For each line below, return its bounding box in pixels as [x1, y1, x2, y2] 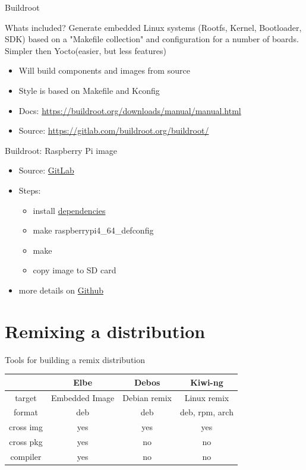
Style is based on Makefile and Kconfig [18, 84, 160, 96]
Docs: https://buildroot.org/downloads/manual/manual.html [18, 104, 241, 116]
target [15, 391, 37, 403]
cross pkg [9, 436, 43, 448]
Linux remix [184, 391, 229, 403]
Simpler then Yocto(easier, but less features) [5, 44, 166, 56]
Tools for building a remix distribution [5, 353, 145, 365]
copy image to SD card [33, 264, 116, 276]
